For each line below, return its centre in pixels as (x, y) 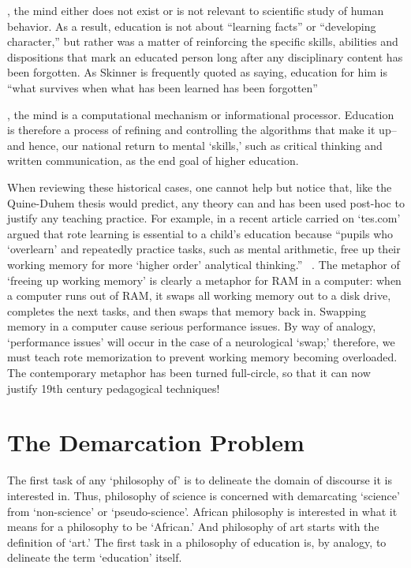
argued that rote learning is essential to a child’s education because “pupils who (200, 233)
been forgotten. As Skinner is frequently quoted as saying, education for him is (198, 72)
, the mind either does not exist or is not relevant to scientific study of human (196, 10)
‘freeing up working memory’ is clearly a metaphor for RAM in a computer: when (204, 280)
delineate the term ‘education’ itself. (95, 557)
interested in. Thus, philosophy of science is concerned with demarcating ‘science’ (204, 495)
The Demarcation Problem (156, 442)
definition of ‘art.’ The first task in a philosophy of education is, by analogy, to (197, 542)
